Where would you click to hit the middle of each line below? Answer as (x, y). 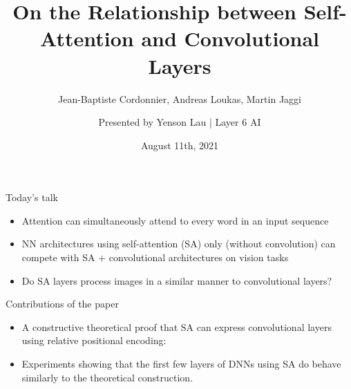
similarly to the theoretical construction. (107, 377)
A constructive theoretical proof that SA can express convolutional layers (177, 326)
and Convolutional (230, 38)
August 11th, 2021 (180, 145)
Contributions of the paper (62, 304)
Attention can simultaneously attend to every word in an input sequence (175, 220)
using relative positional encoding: (94, 340)
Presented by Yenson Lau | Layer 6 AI (180, 122)
